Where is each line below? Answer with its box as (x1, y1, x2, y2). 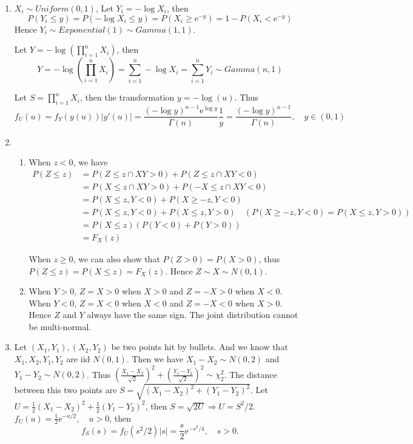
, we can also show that (73, 252, 160, 265)
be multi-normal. (29, 320, 92, 333)
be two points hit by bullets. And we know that (111, 340, 288, 353)
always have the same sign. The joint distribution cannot (87, 308, 298, 321)
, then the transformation (80, 91, 175, 104)
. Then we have (126, 353, 184, 365)
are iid (66, 353, 90, 365)
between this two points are (14, 383, 117, 396)
